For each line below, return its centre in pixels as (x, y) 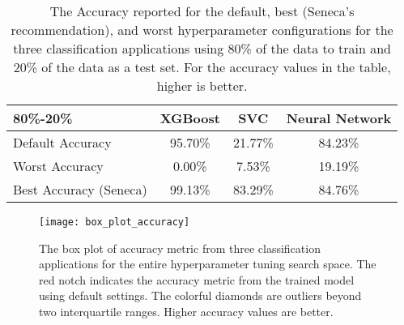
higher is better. (202, 86)
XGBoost (190, 118)
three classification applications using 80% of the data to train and (202, 48)
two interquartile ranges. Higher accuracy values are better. (186, 312)
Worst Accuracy (58, 166)
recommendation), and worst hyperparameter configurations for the (202, 30)
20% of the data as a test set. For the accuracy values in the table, (202, 67)
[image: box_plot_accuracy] (115, 222)
